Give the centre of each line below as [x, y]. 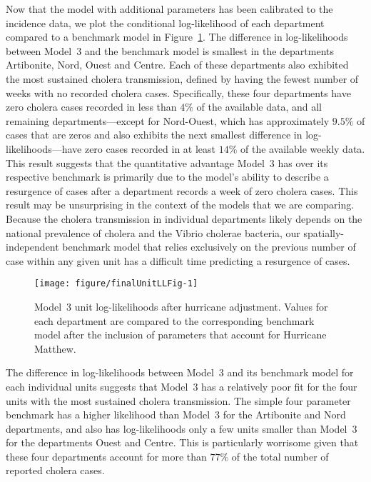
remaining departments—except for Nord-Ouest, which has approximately [168, 120]
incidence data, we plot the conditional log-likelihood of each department [165, 22]
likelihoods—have [44, 148]
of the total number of [280, 456]
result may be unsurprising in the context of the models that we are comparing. [180, 205]
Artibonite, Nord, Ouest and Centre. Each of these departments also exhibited [177, 65]
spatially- [324, 232]
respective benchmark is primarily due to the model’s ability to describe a [167, 177]
